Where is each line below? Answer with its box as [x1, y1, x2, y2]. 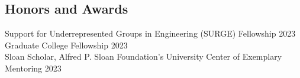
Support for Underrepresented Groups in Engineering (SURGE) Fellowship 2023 [5, 27, 296, 40]
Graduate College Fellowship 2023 [5, 38, 128, 51]
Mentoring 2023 [5, 61, 62, 74]
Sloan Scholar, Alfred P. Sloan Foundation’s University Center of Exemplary [5, 50, 282, 63]
